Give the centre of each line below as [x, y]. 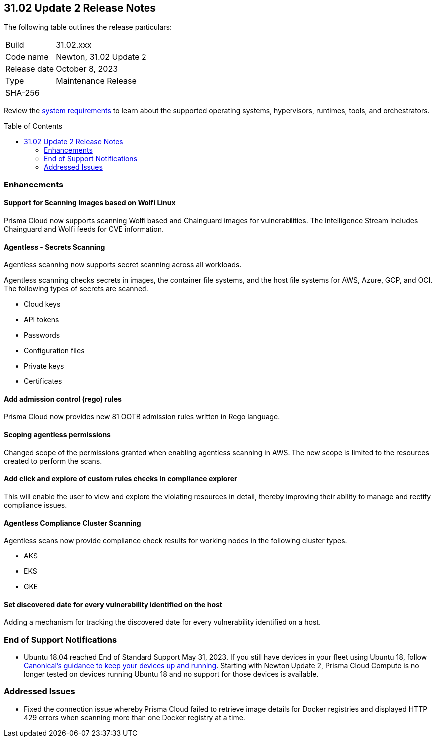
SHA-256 [23, 93]
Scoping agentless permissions [57, 435]
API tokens [42, 320]
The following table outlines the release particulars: [88, 27]
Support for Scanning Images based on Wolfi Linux [90, 203]
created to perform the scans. [53, 461]
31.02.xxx [74, 45]
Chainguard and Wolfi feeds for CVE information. [84, 229]
